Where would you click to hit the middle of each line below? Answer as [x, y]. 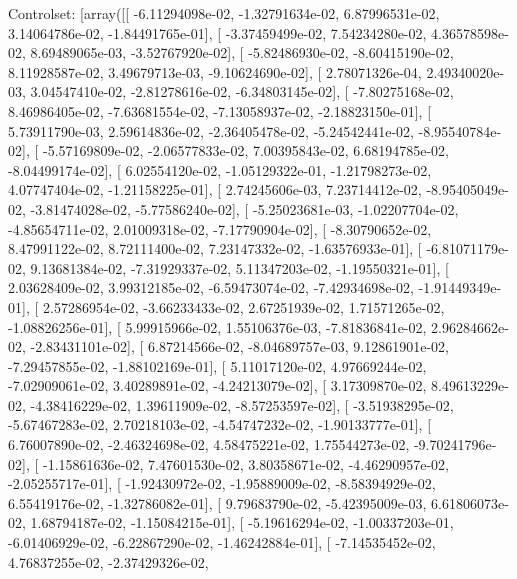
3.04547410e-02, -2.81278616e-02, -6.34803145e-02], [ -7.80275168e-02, [242, 91]
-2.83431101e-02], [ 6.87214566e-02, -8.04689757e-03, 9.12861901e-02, [239, 346]
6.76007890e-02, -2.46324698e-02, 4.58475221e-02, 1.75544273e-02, [209, 444]
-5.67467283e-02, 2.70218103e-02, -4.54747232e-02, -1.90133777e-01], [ [220, 424]
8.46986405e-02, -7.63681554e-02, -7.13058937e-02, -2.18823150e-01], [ [220, 110]
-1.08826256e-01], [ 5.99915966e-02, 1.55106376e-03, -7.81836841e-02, [217, 326]
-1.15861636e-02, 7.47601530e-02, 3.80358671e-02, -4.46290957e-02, [245, 463]
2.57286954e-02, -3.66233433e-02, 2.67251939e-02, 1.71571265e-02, [243, 306]
